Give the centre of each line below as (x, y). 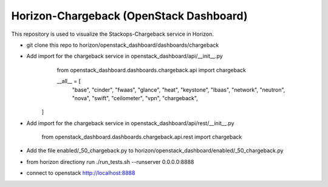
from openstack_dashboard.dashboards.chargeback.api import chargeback (151, 70)
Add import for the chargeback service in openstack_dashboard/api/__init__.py (125, 56)
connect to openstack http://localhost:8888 (81, 173)
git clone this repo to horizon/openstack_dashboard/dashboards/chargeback (123, 45)
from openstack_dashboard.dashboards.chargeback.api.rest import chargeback (142, 137)
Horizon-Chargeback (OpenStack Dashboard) (129, 16)
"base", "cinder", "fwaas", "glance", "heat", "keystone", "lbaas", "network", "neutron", (179, 90)
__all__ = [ (69, 81)
